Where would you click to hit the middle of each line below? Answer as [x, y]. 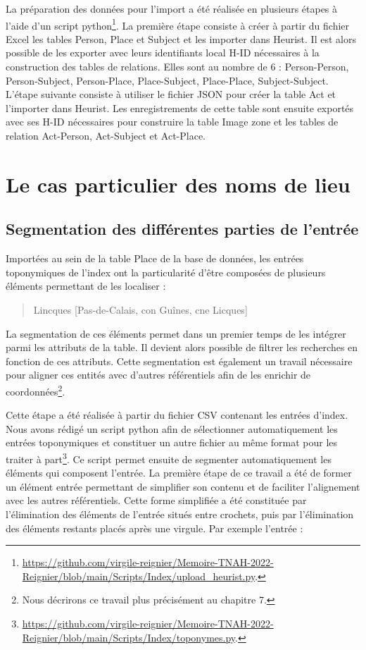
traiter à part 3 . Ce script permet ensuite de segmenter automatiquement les [169, 458]
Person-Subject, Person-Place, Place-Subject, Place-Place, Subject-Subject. [167, 80]
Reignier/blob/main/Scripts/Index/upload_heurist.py [139, 576]
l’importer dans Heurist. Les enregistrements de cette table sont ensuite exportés [180, 108]
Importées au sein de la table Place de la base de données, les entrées [155, 258]
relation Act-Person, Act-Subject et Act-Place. [106, 135]
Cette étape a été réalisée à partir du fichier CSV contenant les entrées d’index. [177, 415]
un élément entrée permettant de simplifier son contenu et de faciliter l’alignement [183, 486]
